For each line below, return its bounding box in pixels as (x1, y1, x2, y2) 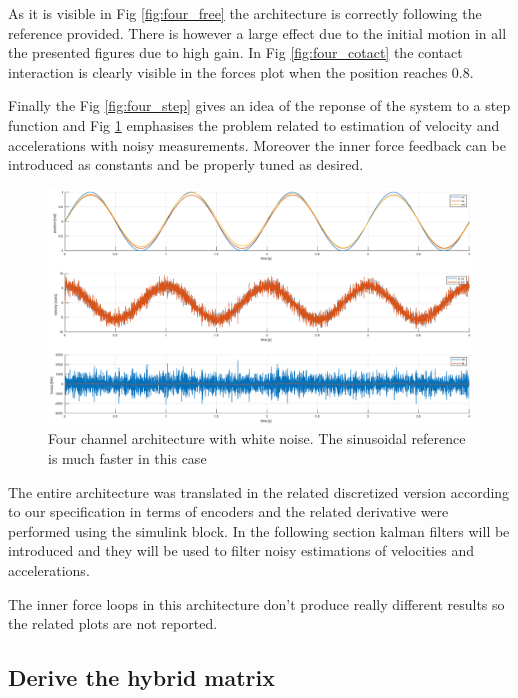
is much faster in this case (48, 447, 207, 468)
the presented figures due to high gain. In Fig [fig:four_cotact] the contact (8, 42, 463, 63)
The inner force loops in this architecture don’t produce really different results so (8, 593, 505, 614)
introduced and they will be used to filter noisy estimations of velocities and (8, 540, 474, 561)
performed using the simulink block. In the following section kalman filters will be (8, 520, 510, 541)
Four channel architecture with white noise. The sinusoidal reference (48, 428, 466, 449)
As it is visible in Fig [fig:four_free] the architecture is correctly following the (8, 3, 482, 23)
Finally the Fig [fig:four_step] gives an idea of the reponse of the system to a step (8, 95, 511, 116)
